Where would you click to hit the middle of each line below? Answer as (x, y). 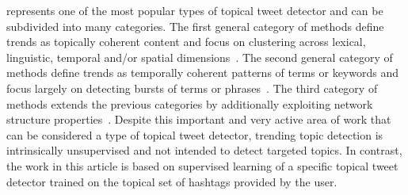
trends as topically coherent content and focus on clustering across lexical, (186, 42)
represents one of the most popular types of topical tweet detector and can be (195, 10)
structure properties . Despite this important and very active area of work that (199, 119)
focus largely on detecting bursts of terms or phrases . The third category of (192, 88)
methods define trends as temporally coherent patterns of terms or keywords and (202, 73)
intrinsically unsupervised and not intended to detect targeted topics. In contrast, (204, 150)
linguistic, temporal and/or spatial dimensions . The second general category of (200, 57)
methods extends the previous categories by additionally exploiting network (190, 103)
